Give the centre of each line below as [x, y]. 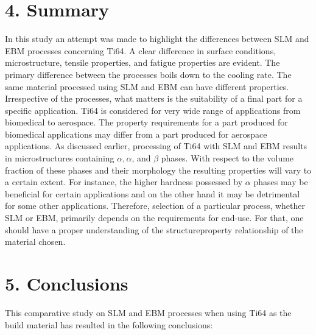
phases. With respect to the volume [227, 158]
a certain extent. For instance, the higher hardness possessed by [124, 182]
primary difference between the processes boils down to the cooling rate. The [148, 74]
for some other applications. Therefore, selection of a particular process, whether [155, 206]
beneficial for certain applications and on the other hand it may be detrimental [153, 193]
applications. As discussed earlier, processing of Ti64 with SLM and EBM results [156, 146]
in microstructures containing [60, 158]
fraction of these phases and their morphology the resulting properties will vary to [158, 170]
